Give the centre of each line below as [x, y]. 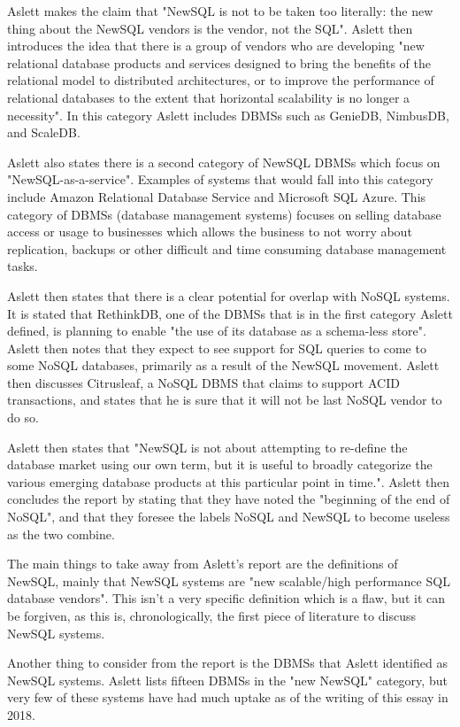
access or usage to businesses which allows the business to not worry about [210, 232]
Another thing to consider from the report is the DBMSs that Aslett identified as [227, 663]
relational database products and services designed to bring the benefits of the [219, 62]
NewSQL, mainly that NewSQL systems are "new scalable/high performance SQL [229, 580]
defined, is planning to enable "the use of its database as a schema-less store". [217, 331]
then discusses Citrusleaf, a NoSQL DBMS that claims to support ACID [203, 382]
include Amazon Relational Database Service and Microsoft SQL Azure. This [217, 196]
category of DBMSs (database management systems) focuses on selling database [224, 214]
